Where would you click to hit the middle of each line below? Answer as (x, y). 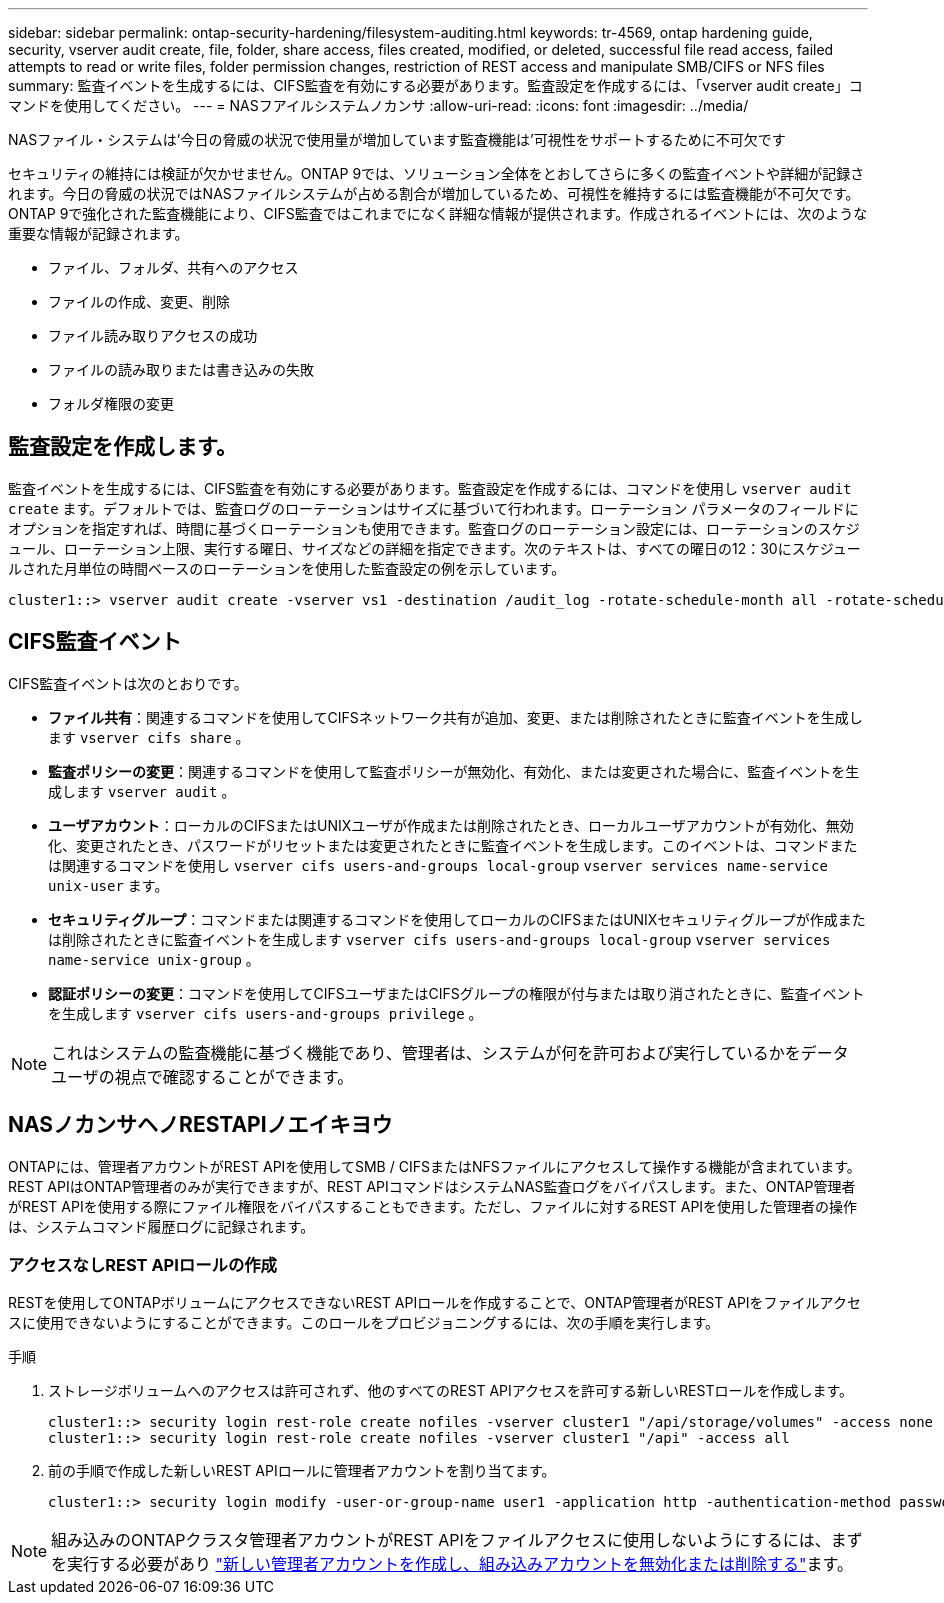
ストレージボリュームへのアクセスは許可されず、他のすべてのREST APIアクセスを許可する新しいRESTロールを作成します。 (451, 1391)
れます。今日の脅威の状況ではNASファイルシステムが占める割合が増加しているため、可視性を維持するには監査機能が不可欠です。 (434, 193)
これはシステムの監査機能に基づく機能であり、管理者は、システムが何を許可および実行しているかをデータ (450, 1052)
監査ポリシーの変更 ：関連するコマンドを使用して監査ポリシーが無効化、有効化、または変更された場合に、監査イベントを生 (454, 771)
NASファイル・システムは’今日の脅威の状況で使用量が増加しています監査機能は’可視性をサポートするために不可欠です (397, 139)
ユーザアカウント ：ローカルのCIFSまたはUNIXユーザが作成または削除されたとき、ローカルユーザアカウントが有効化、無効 (451, 825)
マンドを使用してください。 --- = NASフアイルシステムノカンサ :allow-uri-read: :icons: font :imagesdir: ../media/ (378, 105)
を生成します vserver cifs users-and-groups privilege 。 (265, 1013)
